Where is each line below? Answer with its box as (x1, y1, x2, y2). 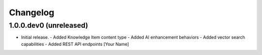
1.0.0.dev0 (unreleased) (9, 21, 88, 30)
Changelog (9, 7, 54, 18)
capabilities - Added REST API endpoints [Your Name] (21, 41, 129, 47)
